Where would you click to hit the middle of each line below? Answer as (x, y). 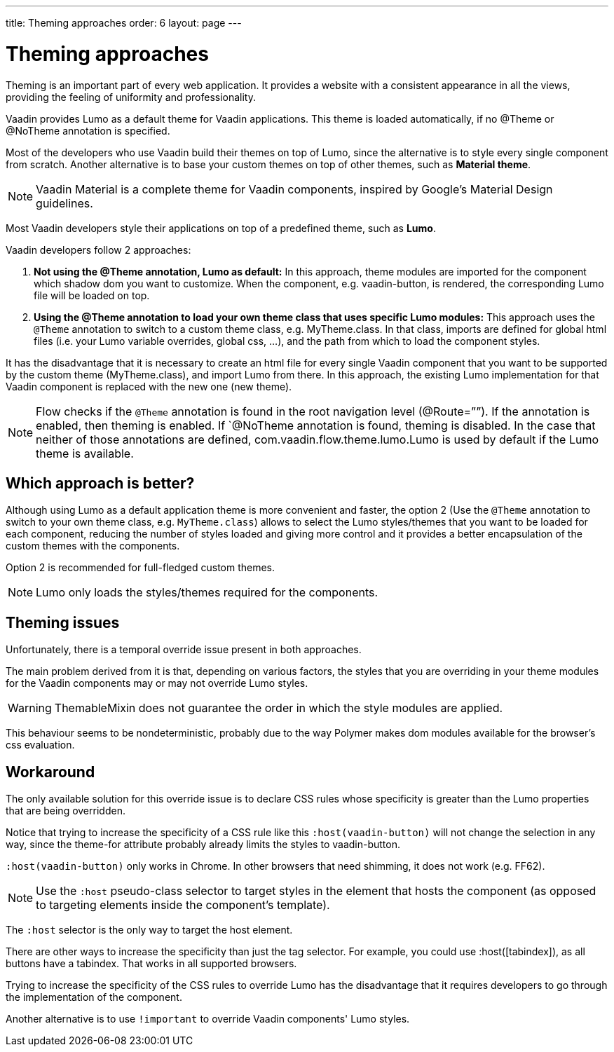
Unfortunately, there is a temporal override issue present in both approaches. (184, 650)
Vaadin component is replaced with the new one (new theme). (149, 386)
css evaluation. (40, 745)
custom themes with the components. (93, 546)
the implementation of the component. (94, 997)
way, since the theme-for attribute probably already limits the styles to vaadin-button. (203, 845)
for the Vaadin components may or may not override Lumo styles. (157, 683)
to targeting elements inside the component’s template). (183, 905)
